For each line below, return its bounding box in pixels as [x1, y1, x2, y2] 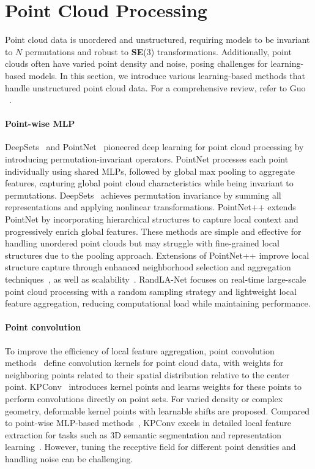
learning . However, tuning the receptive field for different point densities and [5, 440, 296, 453]
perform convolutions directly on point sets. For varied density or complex [5, 392, 283, 405]
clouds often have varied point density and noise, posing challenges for [5, 57, 268, 70]
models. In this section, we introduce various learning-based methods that [28, 69, 306, 82]
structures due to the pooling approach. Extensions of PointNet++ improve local [5, 248, 309, 261]
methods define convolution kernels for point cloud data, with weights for [5, 356, 284, 369]
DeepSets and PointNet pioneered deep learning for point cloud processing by [5, 140, 304, 153]
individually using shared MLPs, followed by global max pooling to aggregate [5, 164, 295, 177]
